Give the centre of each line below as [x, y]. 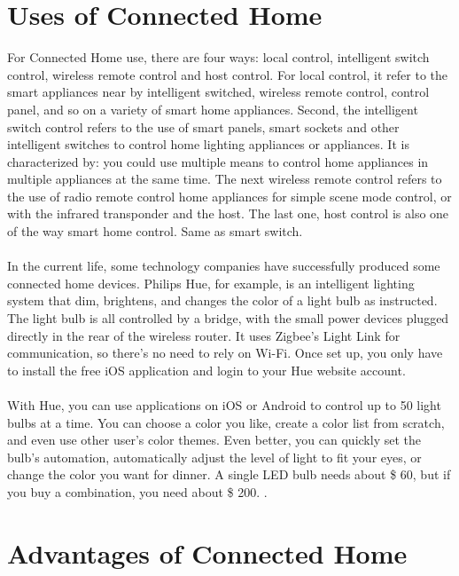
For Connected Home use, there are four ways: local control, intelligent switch [218, 57]
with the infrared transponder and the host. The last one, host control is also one [228, 213]
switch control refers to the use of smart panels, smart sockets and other [203, 126]
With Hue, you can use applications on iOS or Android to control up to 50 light [224, 405]
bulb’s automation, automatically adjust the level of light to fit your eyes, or [214, 457]
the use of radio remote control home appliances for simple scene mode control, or [229, 196]
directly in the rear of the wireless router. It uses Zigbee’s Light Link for [204, 335]
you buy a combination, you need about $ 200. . [137, 491]
